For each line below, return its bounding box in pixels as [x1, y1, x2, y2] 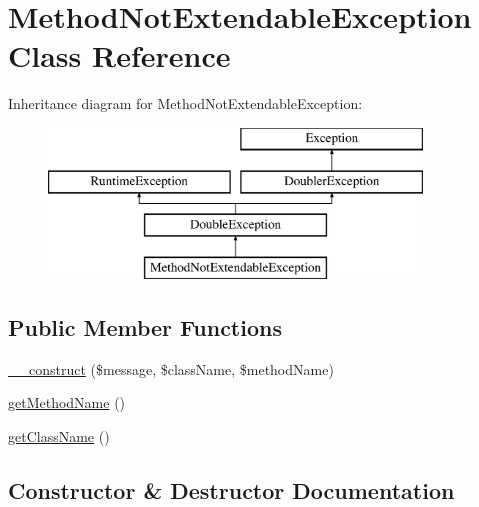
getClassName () [8, 426, 110, 447]
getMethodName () [8, 392, 126, 413]
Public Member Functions [8, 312, 282, 343]
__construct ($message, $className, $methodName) [8, 358, 334, 379]
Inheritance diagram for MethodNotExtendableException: [8, 93, 363, 114]
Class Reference [8, 35, 231, 76]
